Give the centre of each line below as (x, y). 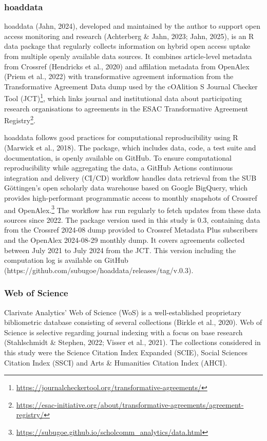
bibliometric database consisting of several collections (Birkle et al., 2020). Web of (133, 322)
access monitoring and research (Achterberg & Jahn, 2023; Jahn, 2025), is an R (129, 36)
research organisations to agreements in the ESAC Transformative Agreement (126, 108)
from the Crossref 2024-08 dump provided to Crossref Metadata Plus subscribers (131, 230)
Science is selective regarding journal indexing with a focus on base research (123, 332)
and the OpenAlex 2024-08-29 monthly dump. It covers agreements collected (125, 240)
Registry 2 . (20, 119)
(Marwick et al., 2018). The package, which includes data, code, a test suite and (130, 148)
